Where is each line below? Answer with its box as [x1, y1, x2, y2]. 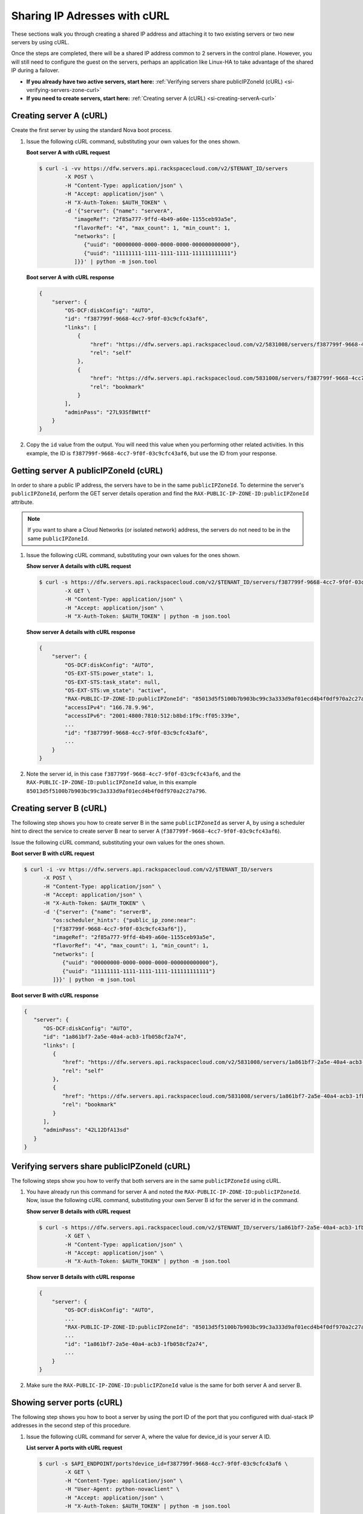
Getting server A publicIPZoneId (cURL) [11, 465, 163, 475]
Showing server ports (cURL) [11, 1397, 123, 1407]
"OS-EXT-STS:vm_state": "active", [64, 687, 167, 693]
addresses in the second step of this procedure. [11, 1422, 131, 1429]
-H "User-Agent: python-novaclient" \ [64, 1486, 180, 1493]
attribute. [11, 498, 34, 506]
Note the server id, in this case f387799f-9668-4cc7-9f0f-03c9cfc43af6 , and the [26, 770, 241, 778]
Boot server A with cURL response [26, 274, 114, 281]
